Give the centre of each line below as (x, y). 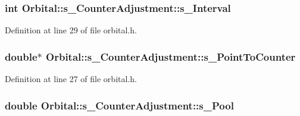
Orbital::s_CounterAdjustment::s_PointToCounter (171, 56)
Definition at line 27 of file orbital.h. (71, 79)
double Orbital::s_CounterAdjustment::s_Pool (119, 105)
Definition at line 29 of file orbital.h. (71, 30)
